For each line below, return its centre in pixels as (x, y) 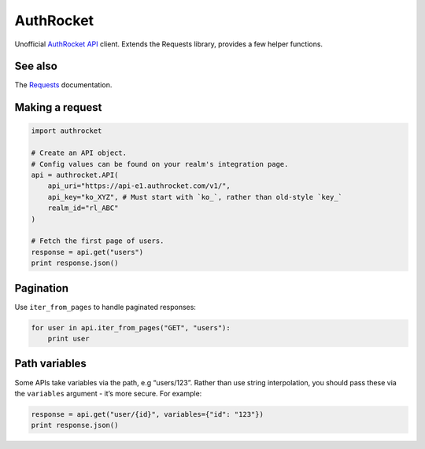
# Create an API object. (79, 153)
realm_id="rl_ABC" (83, 208)
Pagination (42, 288)
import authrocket (67, 131)
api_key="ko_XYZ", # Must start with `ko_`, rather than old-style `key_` (195, 197)
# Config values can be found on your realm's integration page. (160, 164)
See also (36, 66)
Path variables (50, 364)
